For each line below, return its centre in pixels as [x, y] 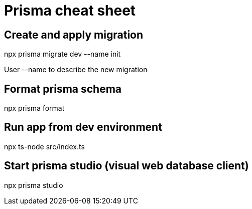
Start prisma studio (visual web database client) [127, 166]
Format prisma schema [63, 89]
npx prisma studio [34, 185]
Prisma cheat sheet [70, 11]
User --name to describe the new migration [76, 70]
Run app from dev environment [83, 127]
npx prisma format [34, 108]
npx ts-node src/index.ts [44, 146]
